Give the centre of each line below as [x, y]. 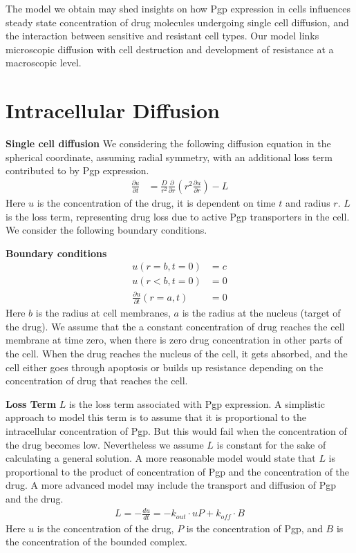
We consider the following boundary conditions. [106, 230]
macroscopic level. [44, 63]
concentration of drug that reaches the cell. [97, 381]
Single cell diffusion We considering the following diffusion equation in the [168, 143]
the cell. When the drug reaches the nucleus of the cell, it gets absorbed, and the [177, 353]
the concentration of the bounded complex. [96, 542]
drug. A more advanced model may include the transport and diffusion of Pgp [171, 485]
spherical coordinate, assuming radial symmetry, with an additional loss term [169, 157]
